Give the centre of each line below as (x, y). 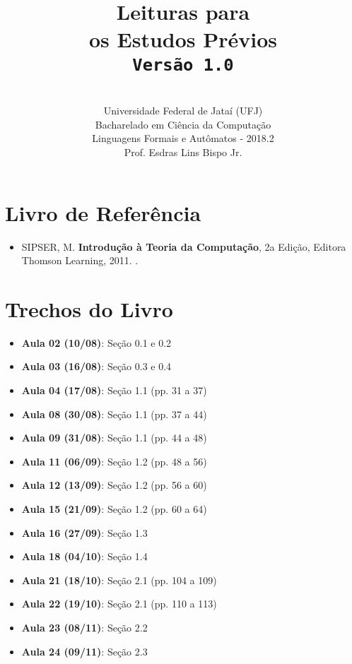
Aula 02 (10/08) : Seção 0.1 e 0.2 (96, 342)
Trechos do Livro (89, 308)
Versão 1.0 (183, 65)
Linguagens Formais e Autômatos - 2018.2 (183, 138)
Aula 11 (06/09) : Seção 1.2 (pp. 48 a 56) (114, 461)
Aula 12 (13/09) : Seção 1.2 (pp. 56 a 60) (114, 485)
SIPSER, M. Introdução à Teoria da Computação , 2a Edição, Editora (184, 246)
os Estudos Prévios (183, 39)
